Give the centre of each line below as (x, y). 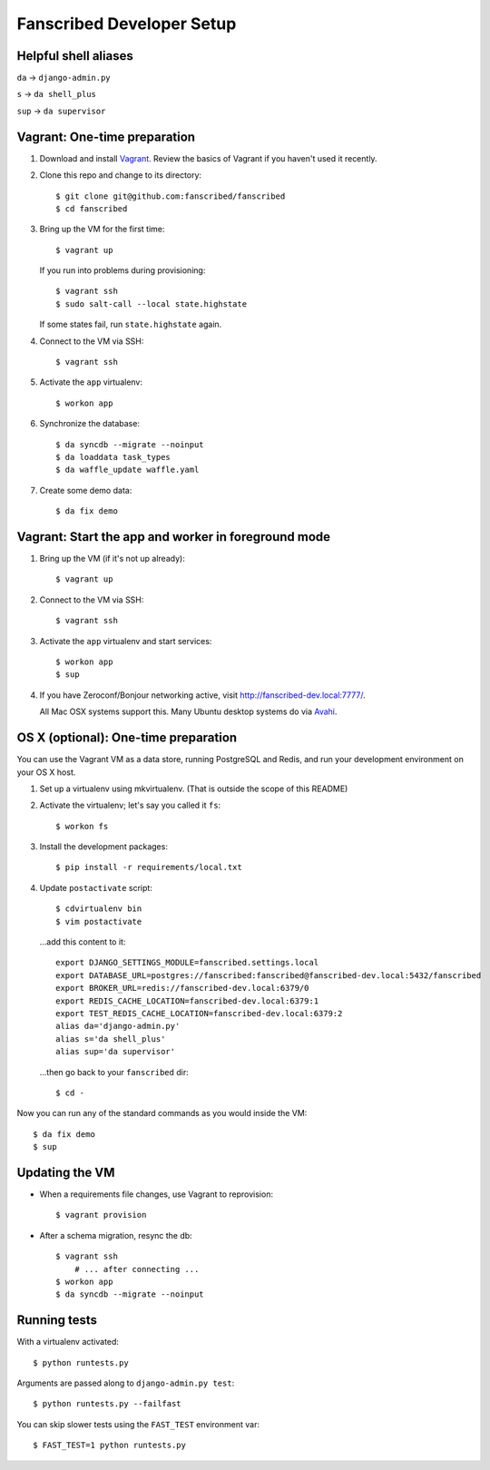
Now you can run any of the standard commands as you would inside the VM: (162, 1113)
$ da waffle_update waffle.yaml (127, 470)
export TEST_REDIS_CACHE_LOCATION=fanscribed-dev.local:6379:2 (199, 1013)
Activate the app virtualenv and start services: (126, 641)
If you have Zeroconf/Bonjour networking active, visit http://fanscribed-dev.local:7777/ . (203, 695)
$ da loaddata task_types (113, 457)
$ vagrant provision (101, 1215)
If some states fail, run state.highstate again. (131, 324)
